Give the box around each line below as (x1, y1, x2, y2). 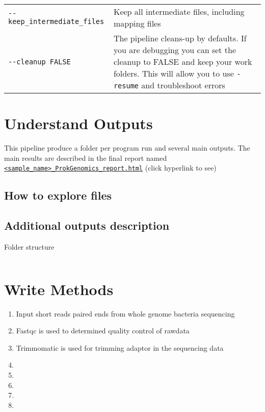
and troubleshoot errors (141, 79, 225, 91)
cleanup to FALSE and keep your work (113, 56, 252, 67)
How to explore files (4, 187, 112, 203)
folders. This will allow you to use (113, 67, 234, 79)
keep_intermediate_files (8, 17, 104, 26)
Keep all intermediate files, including (113, 6, 245, 17)
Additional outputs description (4, 217, 170, 233)
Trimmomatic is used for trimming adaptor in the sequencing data (16, 342, 224, 353)
